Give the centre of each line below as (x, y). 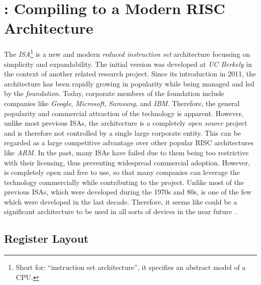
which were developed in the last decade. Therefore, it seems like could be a (121, 201)
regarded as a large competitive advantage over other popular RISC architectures (129, 142)
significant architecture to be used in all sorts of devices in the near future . (121, 211)
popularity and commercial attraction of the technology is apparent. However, (124, 113)
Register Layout (46, 239)
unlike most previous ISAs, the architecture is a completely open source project (126, 123)
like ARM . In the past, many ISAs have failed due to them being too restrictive (126, 152)
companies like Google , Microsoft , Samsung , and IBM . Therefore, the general (122, 103)
